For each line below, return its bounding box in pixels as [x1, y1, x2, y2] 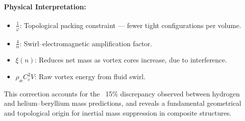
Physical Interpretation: [4, 1, 86, 11]
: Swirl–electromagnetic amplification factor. [20, 38, 152, 48]
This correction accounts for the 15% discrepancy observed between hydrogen [4, 88, 240, 98]
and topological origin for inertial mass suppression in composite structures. [4, 108, 232, 118]
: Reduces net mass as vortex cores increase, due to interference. [34, 55, 227, 65]
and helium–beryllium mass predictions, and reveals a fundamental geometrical [4, 98, 242, 108]
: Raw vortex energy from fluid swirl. [34, 71, 146, 82]
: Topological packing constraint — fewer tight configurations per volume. [20, 20, 242, 30]
